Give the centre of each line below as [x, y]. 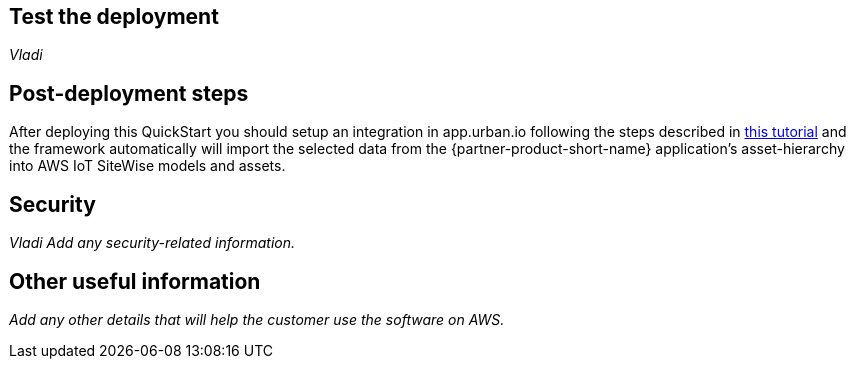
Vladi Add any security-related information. [152, 243]
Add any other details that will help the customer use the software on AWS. [257, 319]
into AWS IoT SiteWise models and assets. [147, 166]
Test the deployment [114, 16]
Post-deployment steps [129, 93]
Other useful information [135, 281]
